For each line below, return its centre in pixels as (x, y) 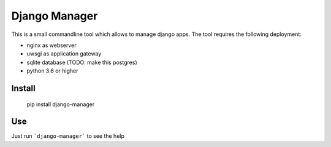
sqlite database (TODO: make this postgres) (82, 62)
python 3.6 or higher (53, 71)
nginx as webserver (51, 45)
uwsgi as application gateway (64, 54)
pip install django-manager (61, 104)
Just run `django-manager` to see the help (68, 136)
